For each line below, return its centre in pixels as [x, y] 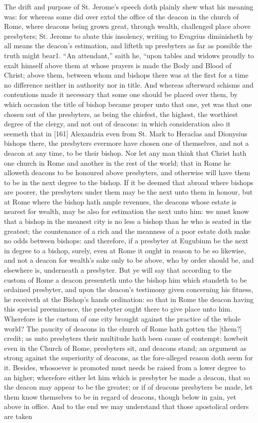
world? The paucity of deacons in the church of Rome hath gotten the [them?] [123, 328]
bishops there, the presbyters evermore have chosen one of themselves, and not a [127, 143]
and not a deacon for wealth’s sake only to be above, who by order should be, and [129, 260]
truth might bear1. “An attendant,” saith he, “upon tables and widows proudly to [129, 55]
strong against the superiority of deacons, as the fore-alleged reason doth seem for [129, 358]
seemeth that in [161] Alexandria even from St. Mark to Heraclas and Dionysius [126, 133]
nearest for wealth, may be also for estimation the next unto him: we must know [127, 211]
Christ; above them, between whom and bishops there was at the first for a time [126, 75]
